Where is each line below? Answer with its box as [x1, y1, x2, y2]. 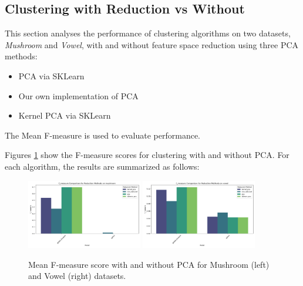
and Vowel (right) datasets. [28, 270, 126, 282]
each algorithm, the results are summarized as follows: [5, 160, 200, 172]
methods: [5, 50, 38, 62]
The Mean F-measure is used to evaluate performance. [5, 129, 201, 141]
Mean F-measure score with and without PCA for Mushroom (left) [28, 258, 270, 270]
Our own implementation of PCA [18, 89, 139, 102]
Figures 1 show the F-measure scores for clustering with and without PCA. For [5, 149, 289, 161]
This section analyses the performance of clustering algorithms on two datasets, [5, 27, 291, 39]
